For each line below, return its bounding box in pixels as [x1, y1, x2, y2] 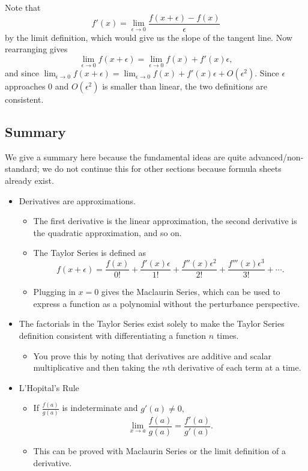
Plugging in [33, 285, 76, 298]
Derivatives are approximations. [19, 194, 136, 207]
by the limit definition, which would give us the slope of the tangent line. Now [5, 31, 292, 43]
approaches [5, 80, 46, 93]
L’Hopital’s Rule [19, 381, 79, 394]
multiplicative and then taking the [33, 361, 160, 374]
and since [5, 67, 39, 79]
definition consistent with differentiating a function [19, 329, 207, 341]
